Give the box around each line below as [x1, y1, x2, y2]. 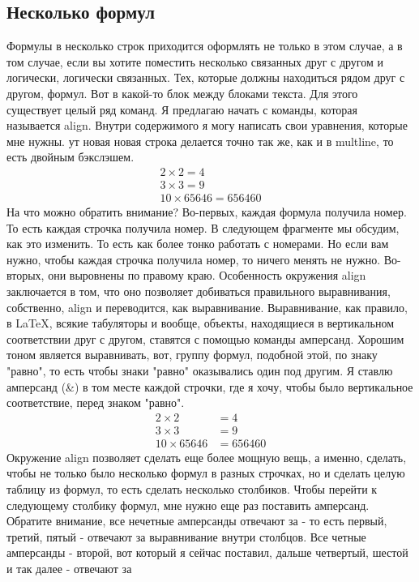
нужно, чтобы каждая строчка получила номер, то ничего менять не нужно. [6, 250, 381, 267]
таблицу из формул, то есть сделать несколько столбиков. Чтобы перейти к [6, 481, 378, 498]
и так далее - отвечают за [6, 560, 132, 577]
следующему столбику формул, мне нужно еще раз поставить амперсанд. [6, 496, 370, 513]
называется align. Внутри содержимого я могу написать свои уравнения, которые [6, 117, 408, 134]
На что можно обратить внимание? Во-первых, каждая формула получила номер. [6, 203, 407, 220]
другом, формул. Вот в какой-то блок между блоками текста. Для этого [6, 84, 358, 101]
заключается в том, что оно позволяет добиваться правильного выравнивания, [6, 283, 391, 300]
